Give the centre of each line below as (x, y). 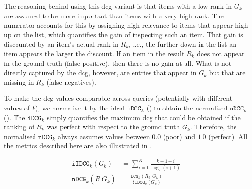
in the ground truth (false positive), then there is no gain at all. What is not (118, 63)
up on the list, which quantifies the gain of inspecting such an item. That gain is (124, 34)
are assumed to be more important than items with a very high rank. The (114, 15)
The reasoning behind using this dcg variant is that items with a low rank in (118, 6)
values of (17, 107)
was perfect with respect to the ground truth (113, 127)
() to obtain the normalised (187, 107)
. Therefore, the (213, 127)
